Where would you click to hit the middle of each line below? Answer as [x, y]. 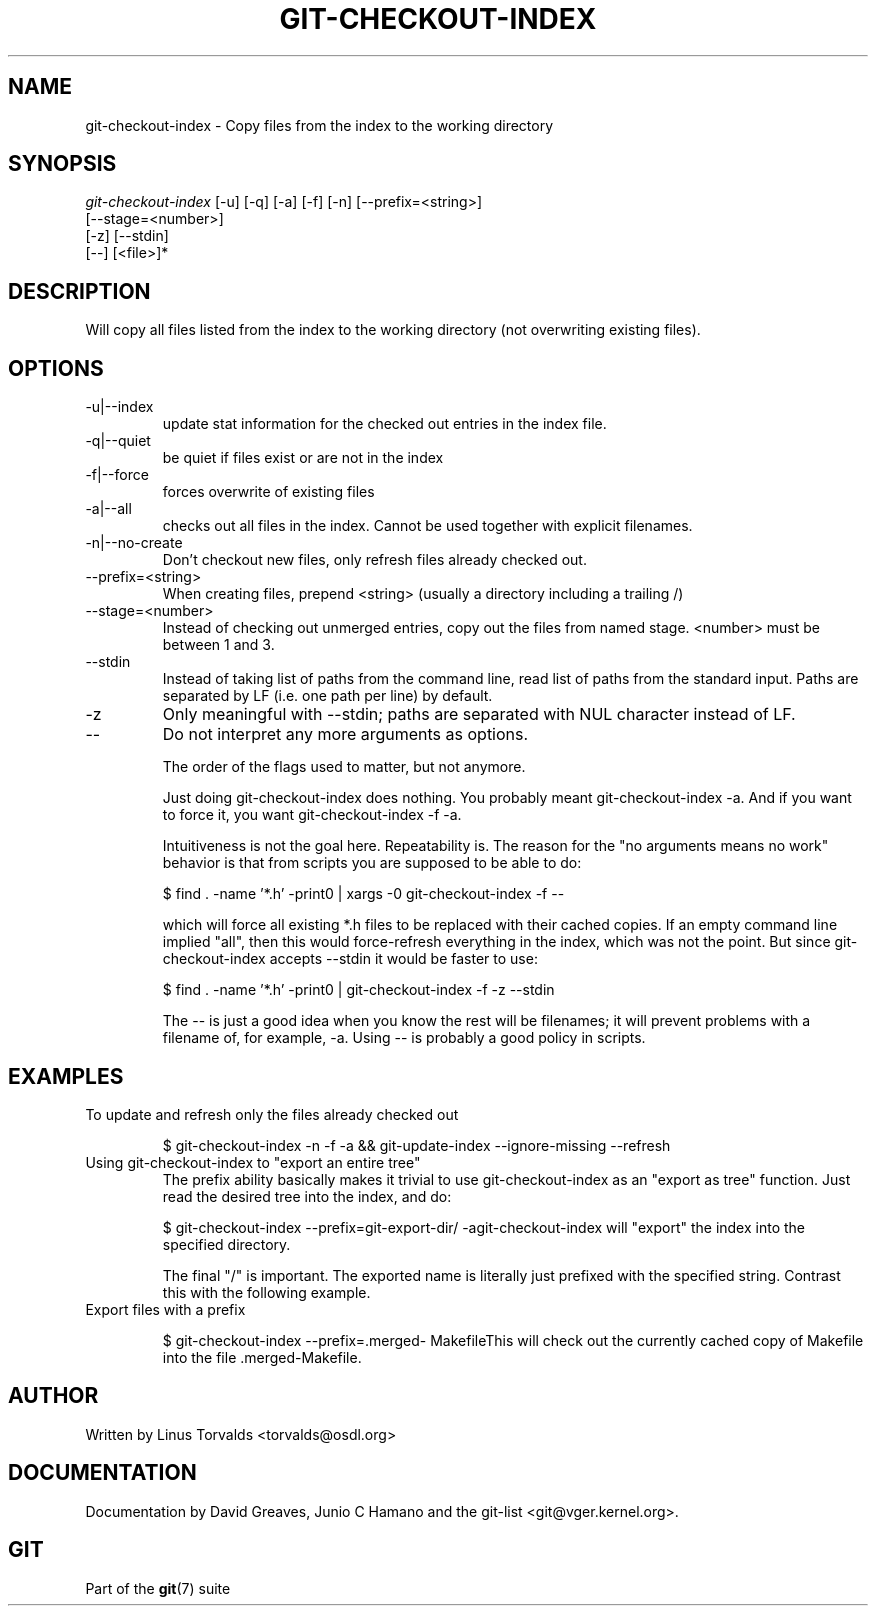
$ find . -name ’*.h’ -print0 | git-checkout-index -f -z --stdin [358, 990]
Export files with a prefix [165, 1309]
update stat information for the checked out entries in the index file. [384, 424]
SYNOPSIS [62, 164]
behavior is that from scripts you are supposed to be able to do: [372, 863]
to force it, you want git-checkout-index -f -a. [312, 815]
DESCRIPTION [79, 291]
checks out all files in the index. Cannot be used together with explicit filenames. [427, 526]
